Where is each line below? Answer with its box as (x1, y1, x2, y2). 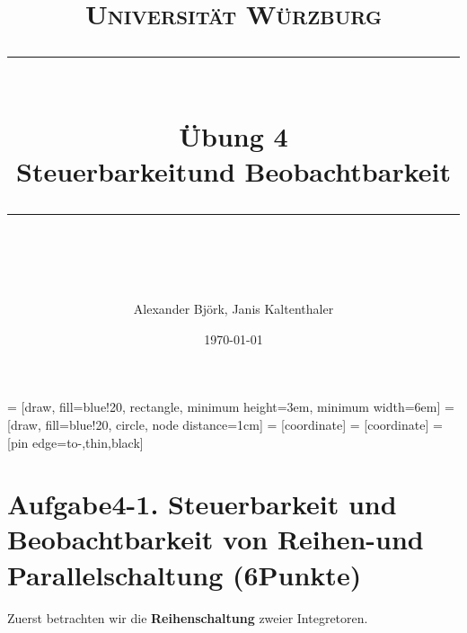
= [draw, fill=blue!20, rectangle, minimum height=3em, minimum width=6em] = (7, 397, 454, 416)
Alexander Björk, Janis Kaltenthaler (133, 299, 334, 318)
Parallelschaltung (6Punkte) (7, 556, 362, 593)
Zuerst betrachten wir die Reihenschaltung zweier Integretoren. (7, 608, 368, 627)
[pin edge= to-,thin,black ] (7, 432, 144, 451)
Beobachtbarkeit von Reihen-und (7, 521, 424, 557)
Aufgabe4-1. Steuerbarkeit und (7, 486, 397, 522)
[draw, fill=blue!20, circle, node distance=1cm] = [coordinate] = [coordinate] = (7, 415, 443, 433)
